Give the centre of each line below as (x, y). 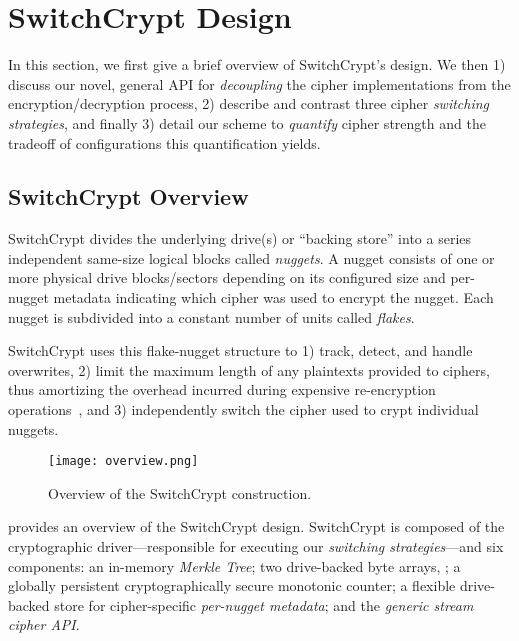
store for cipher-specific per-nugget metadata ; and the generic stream (264, 604)
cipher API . (44, 624)
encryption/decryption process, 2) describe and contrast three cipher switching (249, 103)
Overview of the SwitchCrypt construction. (180, 492)
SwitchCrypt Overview (128, 196)
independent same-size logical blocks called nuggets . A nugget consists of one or (251, 257)
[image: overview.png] (123, 461)
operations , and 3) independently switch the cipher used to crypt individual (243, 409)
